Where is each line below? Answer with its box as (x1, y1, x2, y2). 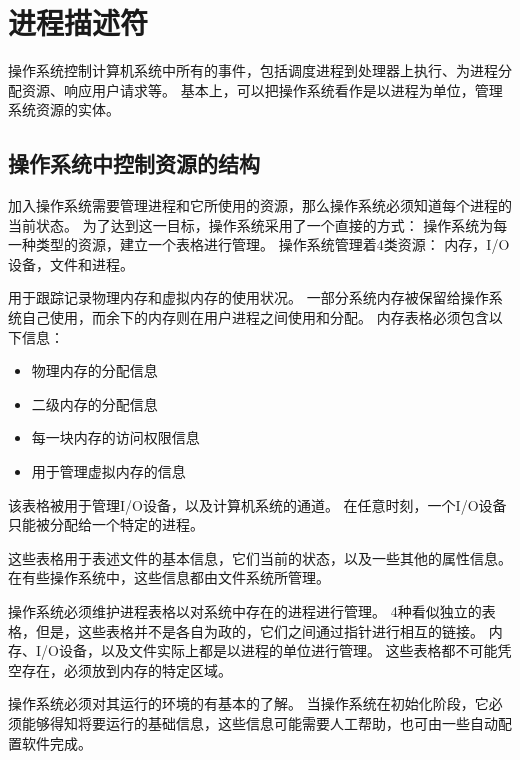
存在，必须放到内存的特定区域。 (21, 659, 232, 680)
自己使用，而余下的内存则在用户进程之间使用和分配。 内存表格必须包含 (21, 307, 489, 328)
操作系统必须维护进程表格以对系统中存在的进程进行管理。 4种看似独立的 (8, 601, 482, 622)
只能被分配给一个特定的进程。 (8, 514, 204, 535)
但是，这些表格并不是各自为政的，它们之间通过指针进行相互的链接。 (35, 620, 484, 641)
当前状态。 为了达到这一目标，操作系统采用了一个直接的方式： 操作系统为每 (8, 214, 508, 235)
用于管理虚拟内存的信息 (31, 461, 186, 482)
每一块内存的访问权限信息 (31, 427, 200, 448)
